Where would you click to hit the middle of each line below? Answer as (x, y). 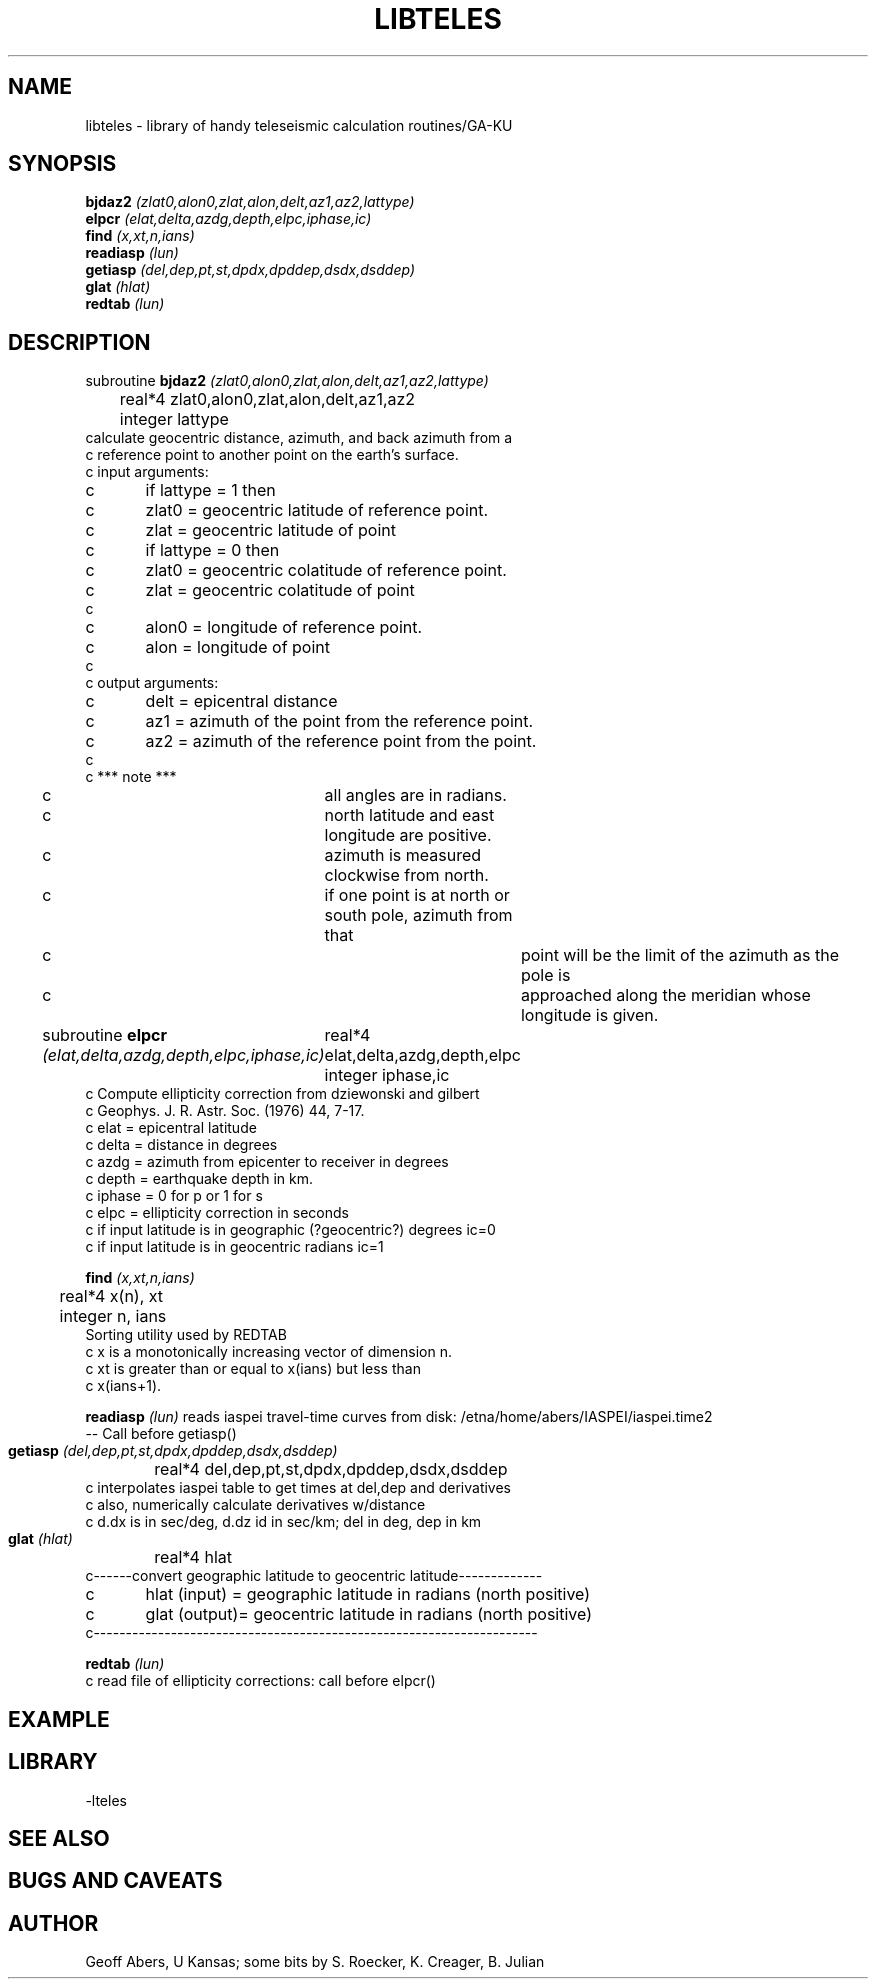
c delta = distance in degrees (181, 1145)
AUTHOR (53, 1923)
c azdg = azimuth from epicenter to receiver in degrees (267, 1162)
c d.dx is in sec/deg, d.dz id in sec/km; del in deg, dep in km (283, 1522)
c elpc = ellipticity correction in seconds (217, 1213)
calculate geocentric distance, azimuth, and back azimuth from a (299, 438)
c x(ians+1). (123, 1386)
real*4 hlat (193, 1557)
